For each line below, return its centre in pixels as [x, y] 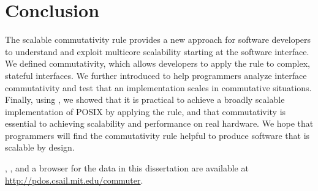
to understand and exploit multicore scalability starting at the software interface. [157, 51]
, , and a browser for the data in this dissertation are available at [127, 168]
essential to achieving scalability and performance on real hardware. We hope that [159, 123]
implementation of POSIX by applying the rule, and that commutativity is [146, 111]
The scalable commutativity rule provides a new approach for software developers [158, 39]
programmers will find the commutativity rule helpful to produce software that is [157, 135]
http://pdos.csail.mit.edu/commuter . [74, 180]
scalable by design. [40, 147]
